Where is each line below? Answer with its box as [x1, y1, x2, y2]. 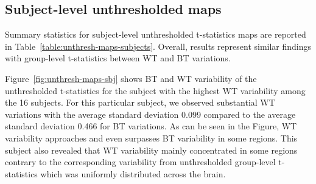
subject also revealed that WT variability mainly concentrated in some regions [5, 143, 298, 156]
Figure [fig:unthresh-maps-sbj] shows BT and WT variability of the [5, 72, 257, 84]
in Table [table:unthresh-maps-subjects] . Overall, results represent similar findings [5, 39, 312, 52]
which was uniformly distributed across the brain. [40, 167, 226, 180]
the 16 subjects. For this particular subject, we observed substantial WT [5, 96, 275, 109]
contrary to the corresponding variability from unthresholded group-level [5, 155, 276, 168]
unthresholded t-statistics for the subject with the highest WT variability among [5, 84, 306, 97]
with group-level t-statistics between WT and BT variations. [5, 52, 231, 64]
